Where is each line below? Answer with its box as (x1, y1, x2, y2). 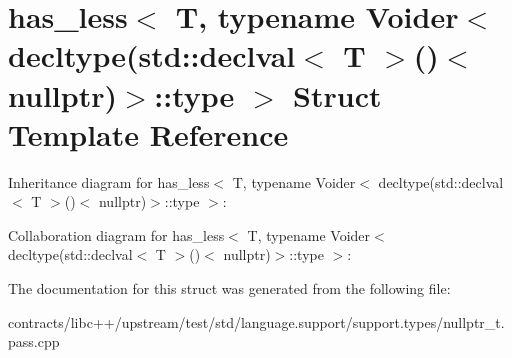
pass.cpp (8, 331, 60, 352)
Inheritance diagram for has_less (8, 171, 210, 192)
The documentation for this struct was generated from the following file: (8, 278, 451, 299)
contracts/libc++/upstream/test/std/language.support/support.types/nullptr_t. (8, 311, 505, 332)
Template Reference (8, 113, 289, 154)
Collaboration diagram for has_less (8, 224, 225, 245)
